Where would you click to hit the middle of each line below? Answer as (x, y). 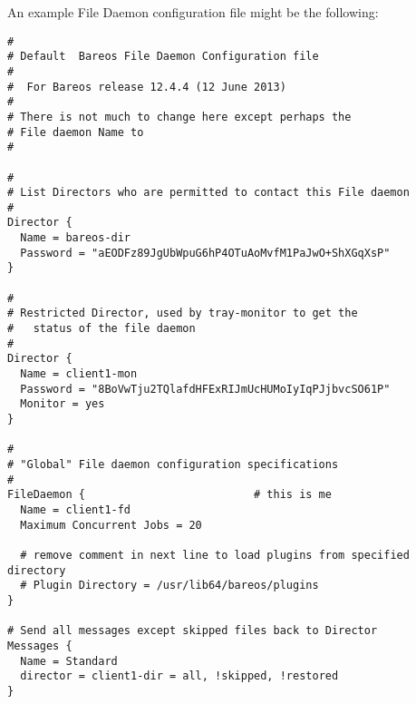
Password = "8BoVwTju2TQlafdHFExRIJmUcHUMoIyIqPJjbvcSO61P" (205, 389)
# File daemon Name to (76, 132)
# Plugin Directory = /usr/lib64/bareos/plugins (169, 586)
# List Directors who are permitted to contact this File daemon (208, 193)
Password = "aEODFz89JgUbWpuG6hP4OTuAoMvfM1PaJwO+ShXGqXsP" (205, 253)
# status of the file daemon (102, 329)
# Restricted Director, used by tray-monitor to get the (183, 313)
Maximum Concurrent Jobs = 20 (111, 525)
